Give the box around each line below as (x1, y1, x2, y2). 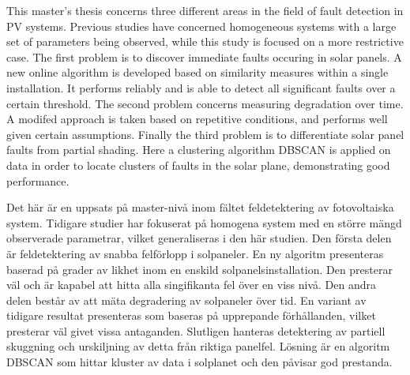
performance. (6, 172, 70, 189)
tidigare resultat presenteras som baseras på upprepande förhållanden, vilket (6, 307, 376, 324)
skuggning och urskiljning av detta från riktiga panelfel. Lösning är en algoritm (6, 338, 390, 354)
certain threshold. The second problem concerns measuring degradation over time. (6, 95, 404, 111)
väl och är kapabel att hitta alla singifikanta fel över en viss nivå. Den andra (6, 276, 377, 293)
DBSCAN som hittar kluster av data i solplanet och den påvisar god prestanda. (6, 354, 393, 370)
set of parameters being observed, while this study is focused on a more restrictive (6, 33, 404, 50)
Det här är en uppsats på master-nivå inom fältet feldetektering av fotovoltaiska (6, 199, 394, 216)
